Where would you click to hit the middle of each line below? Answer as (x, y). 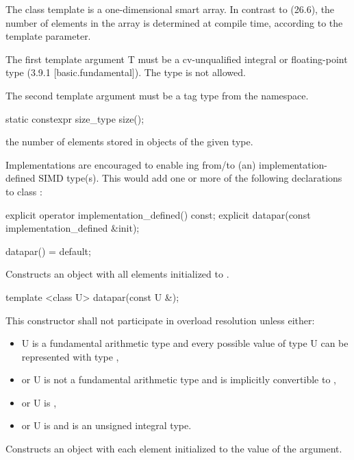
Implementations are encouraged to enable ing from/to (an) (131, 164)
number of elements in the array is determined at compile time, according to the (174, 22)
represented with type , (70, 356)
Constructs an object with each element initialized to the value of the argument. (174, 449)
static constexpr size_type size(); (75, 118)
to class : (24, 191)
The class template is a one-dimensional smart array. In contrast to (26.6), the (170, 9)
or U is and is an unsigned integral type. (106, 425)
